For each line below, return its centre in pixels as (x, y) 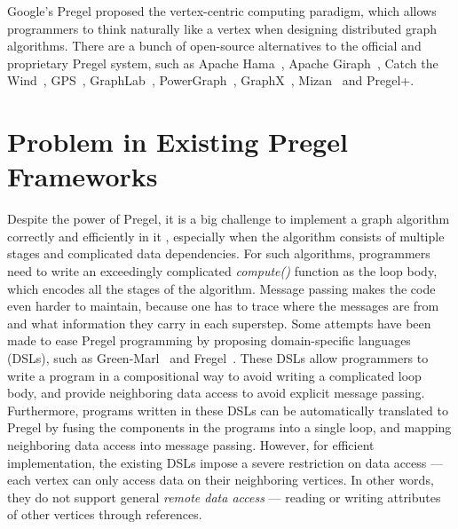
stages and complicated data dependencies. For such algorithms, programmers (219, 253)
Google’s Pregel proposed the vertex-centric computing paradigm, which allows (222, 11)
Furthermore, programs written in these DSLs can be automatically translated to (228, 410)
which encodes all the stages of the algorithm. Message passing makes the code (221, 288)
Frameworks (83, 176)
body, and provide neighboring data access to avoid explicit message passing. (216, 393)
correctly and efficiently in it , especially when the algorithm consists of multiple (226, 236)
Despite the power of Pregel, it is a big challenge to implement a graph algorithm (229, 219)
